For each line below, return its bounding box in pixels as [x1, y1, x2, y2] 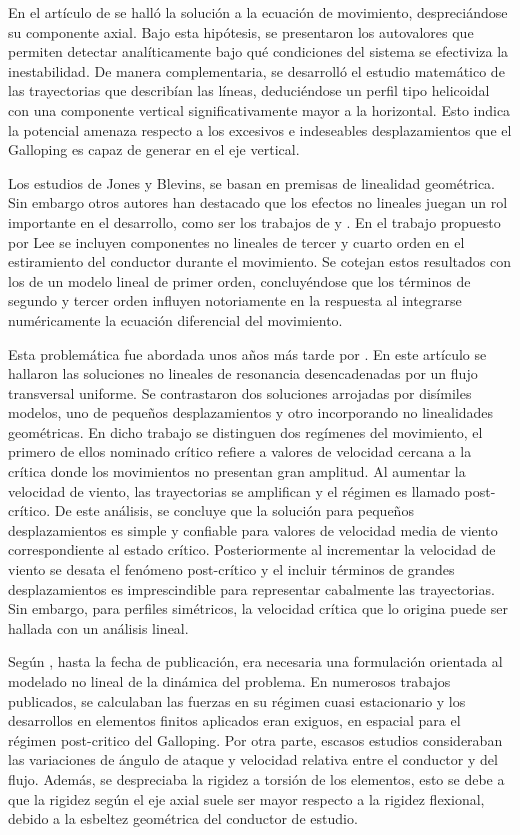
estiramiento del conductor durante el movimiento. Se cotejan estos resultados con [8, 251, 511, 272]
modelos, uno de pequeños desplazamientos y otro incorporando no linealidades [8, 402, 494, 423]
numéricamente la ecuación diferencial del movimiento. [8, 309, 343, 330]
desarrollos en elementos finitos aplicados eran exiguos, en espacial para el [8, 710, 461, 731]
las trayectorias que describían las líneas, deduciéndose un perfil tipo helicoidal [8, 80, 490, 101]
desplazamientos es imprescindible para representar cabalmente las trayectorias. [8, 578, 495, 599]
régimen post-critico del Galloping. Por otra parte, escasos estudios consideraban [8, 729, 503, 750]
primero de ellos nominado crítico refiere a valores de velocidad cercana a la [8, 441, 472, 462]
